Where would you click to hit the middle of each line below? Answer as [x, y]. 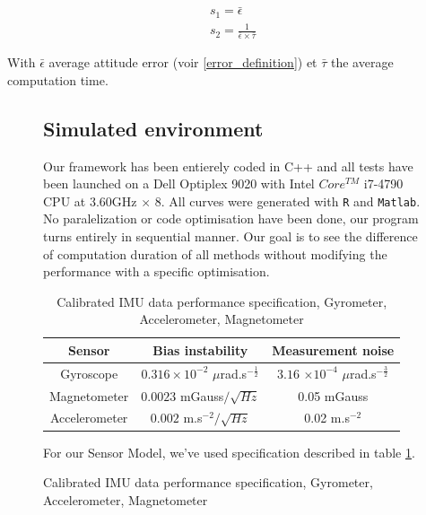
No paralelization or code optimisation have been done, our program [231, 218]
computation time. [58, 79]
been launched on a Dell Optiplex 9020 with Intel [179, 183]
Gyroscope [89, 373]
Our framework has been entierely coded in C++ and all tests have [228, 166]
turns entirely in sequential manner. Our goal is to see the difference [230, 236]
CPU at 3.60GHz [90, 201]
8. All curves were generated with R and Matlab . [287, 201]
